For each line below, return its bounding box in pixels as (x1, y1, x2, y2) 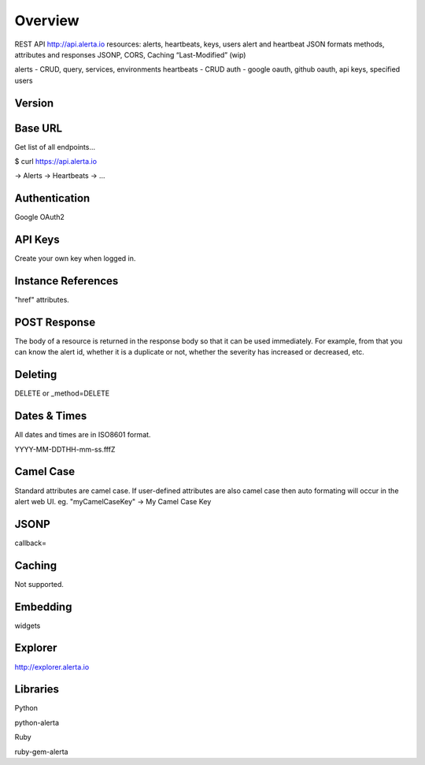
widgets (14, 621, 41, 630)
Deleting (14, 368, 57, 381)
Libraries (14, 682, 59, 696)
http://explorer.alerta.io (14, 662, 90, 671)
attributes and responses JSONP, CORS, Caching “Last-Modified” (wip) (14, 50, 246, 59)
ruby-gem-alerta (14, 747, 68, 756)
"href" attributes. (14, 295, 70, 305)
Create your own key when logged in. (14, 254, 136, 263)
